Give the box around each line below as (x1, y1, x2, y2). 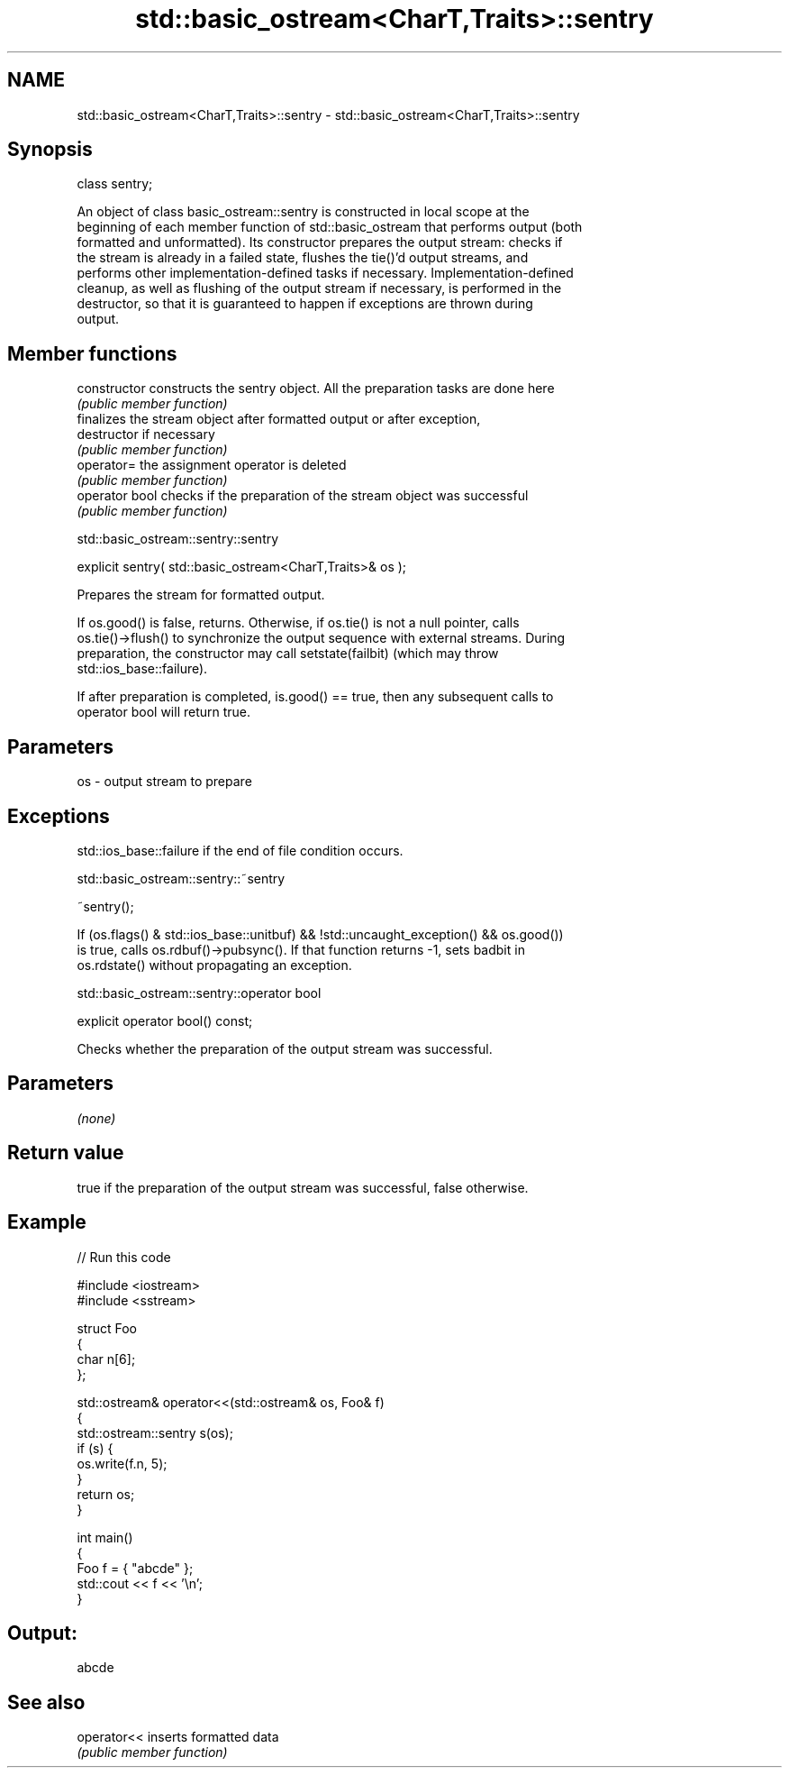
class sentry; (77, 176, 153, 192)
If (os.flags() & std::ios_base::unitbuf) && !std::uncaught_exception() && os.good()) (77, 926, 564, 942)
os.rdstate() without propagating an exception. (77, 956, 352, 973)
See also (7, 1690, 86, 1714)
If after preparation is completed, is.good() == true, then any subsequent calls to (77, 689, 554, 705)
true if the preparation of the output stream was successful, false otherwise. (77, 1179, 529, 1195)
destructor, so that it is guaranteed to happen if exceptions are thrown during (77, 296, 533, 312)
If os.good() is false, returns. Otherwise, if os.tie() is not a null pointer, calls (77, 615, 520, 631)
